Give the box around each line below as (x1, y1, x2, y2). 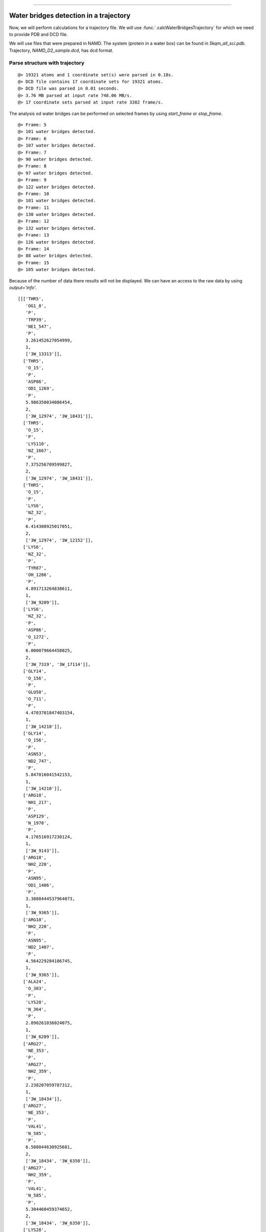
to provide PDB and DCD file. (9, 31, 68, 37)
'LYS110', (25, 441, 49, 446)
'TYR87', (25, 565, 47, 571)
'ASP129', (25, 813, 49, 819)
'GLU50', (25, 689, 47, 695)
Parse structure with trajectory (9, 60, 85, 67)
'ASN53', (25, 752, 47, 757)
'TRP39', (25, 317, 47, 322)
